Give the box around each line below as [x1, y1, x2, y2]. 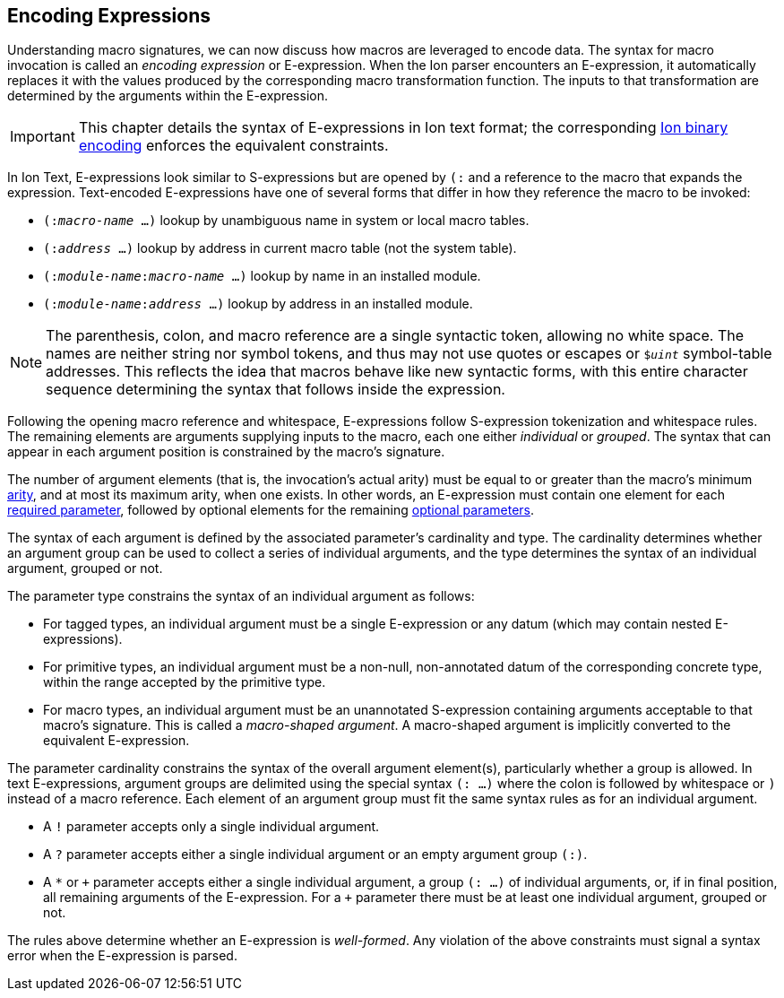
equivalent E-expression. [43, 733, 190, 749]
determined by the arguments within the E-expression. [7, 88, 328, 104]
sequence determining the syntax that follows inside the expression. [46, 380, 505, 399]
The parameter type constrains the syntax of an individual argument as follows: [7, 588, 475, 604]
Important [10, 127, 75, 146]
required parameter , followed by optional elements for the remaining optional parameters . [7, 502, 535, 518]
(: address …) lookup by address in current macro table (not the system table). [43, 240, 517, 256]
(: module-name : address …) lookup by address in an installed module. [43, 296, 473, 312]
